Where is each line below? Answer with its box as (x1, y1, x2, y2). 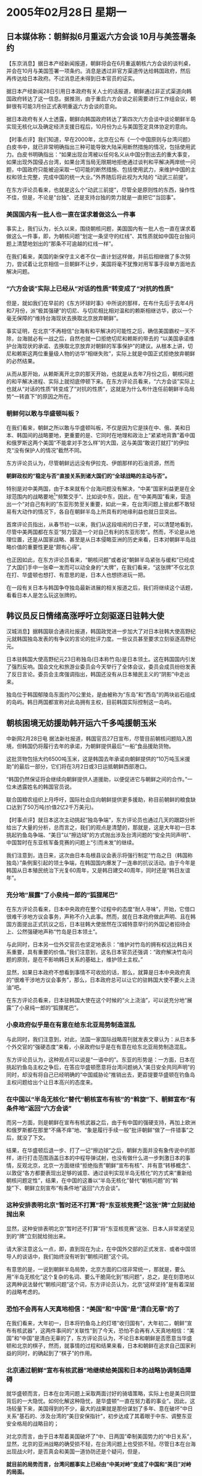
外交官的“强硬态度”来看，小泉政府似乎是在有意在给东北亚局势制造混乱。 (11, 1043, 191, 1050)
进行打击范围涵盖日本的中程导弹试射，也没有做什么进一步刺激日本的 (16, 1154, 185, 1162)
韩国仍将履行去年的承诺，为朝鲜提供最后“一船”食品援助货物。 (22, 743, 174, 750)
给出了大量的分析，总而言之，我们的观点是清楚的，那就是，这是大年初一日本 (6, 824, 196, 831)
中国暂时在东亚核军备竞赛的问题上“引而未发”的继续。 (6, 839, 138, 846)
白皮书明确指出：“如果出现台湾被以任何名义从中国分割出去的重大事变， (16, 151, 194, 158)
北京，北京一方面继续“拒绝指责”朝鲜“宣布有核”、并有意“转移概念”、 (26, 1162, 194, 1169)
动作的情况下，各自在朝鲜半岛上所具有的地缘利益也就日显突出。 (22, 508, 180, 515)
